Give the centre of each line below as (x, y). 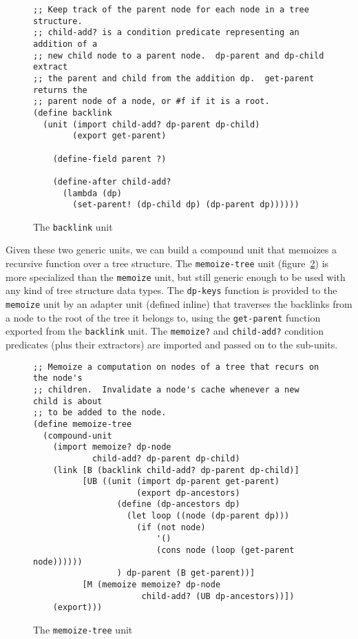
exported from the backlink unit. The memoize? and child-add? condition (165, 331)
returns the (60, 90)
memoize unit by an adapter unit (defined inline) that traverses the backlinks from (179, 304)
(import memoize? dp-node (112, 447)
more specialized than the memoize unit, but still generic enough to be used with (176, 276)
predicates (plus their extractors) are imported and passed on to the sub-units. (172, 344)
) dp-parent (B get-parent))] (186, 573)
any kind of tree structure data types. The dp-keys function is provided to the (171, 290)
